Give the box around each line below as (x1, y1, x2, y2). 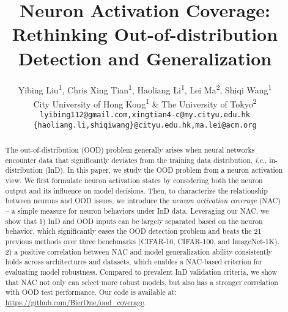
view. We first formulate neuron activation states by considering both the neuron (5, 175, 263, 186)
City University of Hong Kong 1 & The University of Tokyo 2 (33, 95, 257, 110)
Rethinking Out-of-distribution (12, 21, 278, 46)
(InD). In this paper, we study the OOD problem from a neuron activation (45, 165, 283, 175)
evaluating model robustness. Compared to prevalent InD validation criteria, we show (5, 266, 277, 277)
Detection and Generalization (18, 45, 272, 70)
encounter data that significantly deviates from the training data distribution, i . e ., (5, 154, 267, 165)
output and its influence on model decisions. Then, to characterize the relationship (5, 185, 268, 195)
